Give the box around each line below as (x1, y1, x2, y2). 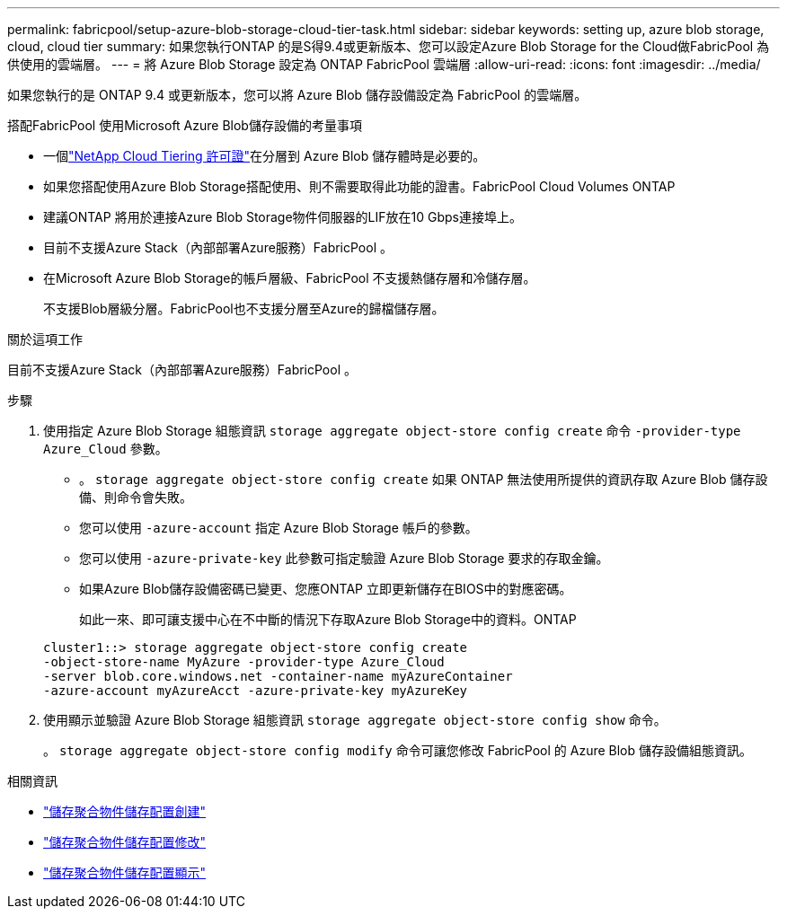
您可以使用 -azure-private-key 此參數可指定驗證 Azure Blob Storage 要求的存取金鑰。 (79, 550, 609, 566)
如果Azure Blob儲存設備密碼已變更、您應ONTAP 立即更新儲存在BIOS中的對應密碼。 (79, 581, 572, 596)
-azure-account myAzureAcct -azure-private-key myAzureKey (43, 683, 468, 698)
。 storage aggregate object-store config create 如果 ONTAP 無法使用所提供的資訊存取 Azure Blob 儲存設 (79, 471, 768, 487)
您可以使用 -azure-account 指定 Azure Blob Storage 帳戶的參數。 (79, 520, 478, 535)
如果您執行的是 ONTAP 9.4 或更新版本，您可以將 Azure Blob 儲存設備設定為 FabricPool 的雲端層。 (7, 87, 588, 102)
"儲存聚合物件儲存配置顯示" (43, 865, 207, 880)
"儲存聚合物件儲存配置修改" (43, 834, 207, 850)
